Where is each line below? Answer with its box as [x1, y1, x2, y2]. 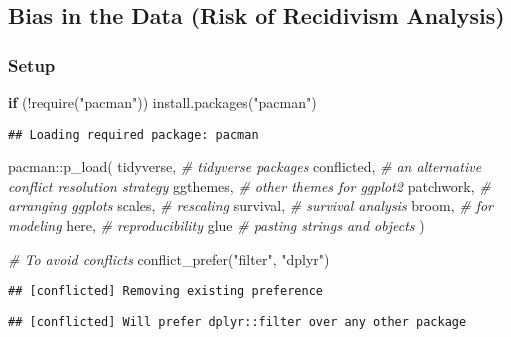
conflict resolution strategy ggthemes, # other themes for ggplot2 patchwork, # [8, 175, 491, 196]
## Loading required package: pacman [8, 127, 259, 142]
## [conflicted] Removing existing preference [8, 284, 323, 299]
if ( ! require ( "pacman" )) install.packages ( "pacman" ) [8, 92, 317, 112]
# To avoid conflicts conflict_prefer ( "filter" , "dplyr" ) [8, 248, 330, 269]
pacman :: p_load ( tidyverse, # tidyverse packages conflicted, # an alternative [8, 156, 482, 177]
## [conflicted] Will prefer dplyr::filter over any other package [8, 314, 467, 329]
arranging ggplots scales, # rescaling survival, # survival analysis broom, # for [8, 195, 494, 216]
